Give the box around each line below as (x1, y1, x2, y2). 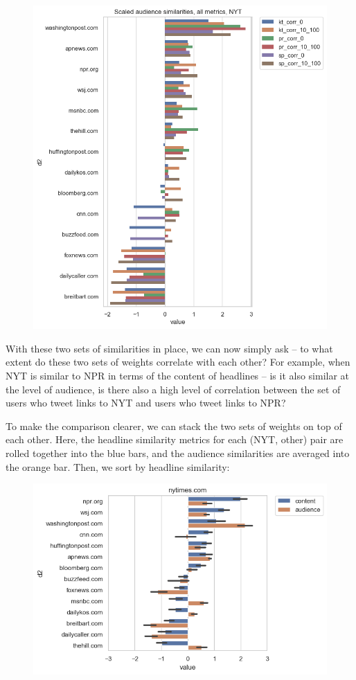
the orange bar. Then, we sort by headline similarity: (6, 459, 230, 474)
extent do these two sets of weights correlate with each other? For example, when (6, 355, 350, 369)
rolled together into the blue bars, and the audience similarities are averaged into (6, 445, 350, 460)
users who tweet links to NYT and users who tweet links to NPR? (6, 395, 286, 410)
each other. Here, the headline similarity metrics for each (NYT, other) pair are (6, 432, 344, 447)
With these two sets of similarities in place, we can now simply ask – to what (6, 341, 333, 355)
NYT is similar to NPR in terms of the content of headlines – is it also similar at (6, 368, 350, 382)
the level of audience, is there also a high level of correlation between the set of (6, 382, 341, 396)
